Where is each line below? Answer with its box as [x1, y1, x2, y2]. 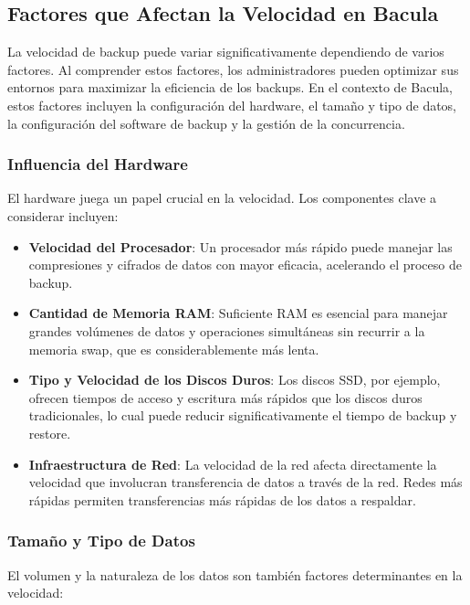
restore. [28, 423, 71, 442]
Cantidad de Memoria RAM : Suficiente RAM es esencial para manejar [28, 303, 448, 323]
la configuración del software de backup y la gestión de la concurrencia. [7, 113, 405, 133]
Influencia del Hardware [7, 153, 188, 175]
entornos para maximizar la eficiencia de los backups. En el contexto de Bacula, [7, 78, 453, 97]
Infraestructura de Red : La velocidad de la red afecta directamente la [28, 454, 437, 473]
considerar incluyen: [7, 206, 119, 225]
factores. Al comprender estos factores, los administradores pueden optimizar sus [7, 59, 459, 79]
